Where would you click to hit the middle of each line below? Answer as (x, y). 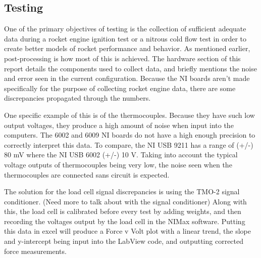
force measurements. (35, 251)
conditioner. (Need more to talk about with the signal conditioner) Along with (125, 201)
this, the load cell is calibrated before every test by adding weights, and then (123, 211)
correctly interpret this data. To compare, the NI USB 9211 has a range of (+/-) (129, 144)
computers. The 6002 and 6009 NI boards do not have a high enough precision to (130, 135)
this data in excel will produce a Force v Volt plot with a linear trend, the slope (127, 231)
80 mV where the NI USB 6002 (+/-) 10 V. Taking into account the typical (121, 155)
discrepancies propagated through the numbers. (77, 98)
